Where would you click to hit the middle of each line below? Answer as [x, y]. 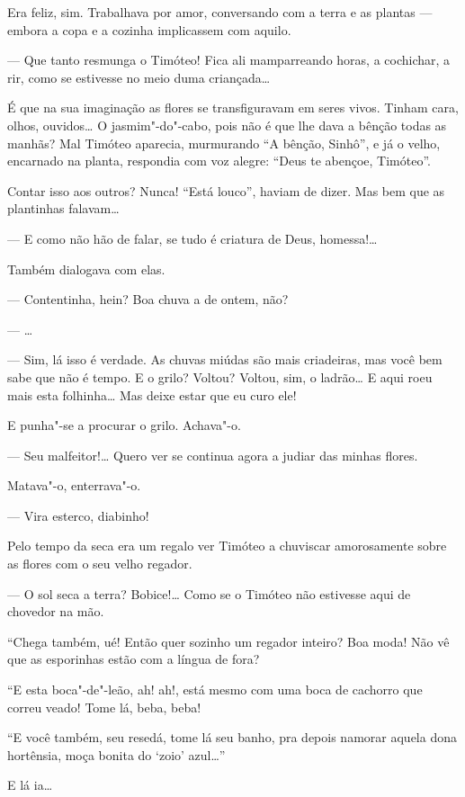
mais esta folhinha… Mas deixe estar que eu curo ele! [152, 394]
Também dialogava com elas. [86, 269]
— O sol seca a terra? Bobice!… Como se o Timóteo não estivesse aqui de [209, 593]
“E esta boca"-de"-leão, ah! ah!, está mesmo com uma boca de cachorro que [215, 690]
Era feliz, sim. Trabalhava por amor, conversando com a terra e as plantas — [220, 12]
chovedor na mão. [56, 611]
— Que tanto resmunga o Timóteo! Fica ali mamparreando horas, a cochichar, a [229, 60]
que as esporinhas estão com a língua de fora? [134, 659]
